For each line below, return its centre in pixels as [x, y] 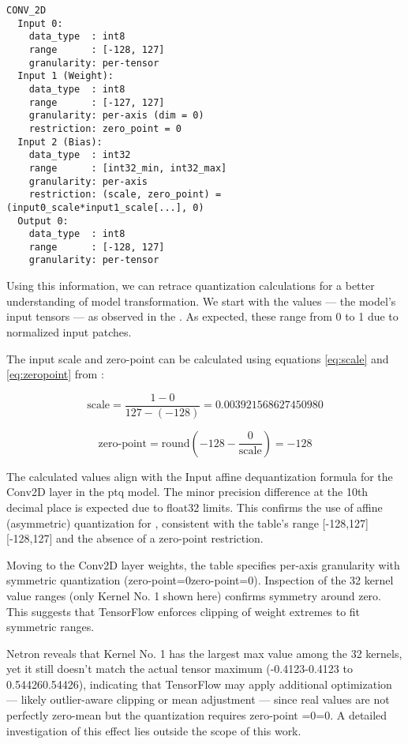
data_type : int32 [80, 155]
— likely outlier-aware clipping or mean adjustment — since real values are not [198, 699]
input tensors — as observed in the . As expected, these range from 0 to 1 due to [202, 316]
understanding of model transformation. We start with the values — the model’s [201, 301]
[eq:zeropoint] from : [55, 374]
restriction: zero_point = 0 [105, 128]
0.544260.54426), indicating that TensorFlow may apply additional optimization [199, 684]
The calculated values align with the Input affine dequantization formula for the [200, 476]
